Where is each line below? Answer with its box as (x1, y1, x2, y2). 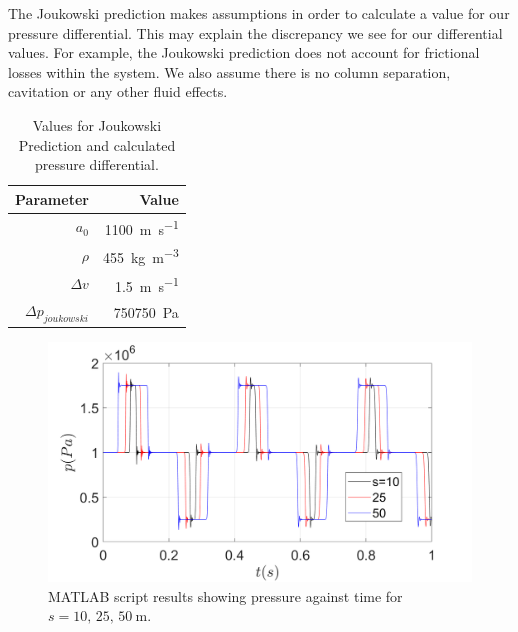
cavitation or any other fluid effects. (8, 81, 228, 102)
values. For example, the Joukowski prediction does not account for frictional (8, 42, 480, 63)
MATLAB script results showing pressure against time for (48, 585, 403, 606)
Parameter (15, 188, 89, 209)
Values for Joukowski (32, 114, 162, 135)
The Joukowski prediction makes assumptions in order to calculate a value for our (8, 3, 510, 23)
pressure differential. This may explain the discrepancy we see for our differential (8, 22, 503, 43)
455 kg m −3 (102, 244, 179, 267)
